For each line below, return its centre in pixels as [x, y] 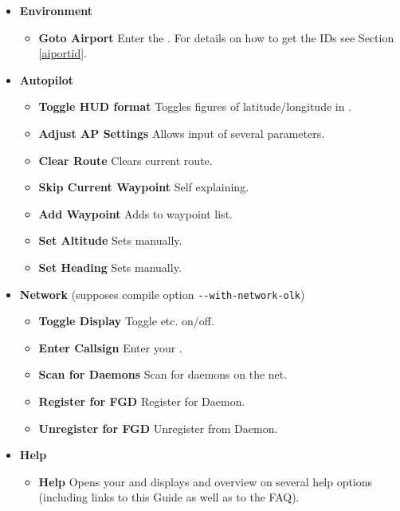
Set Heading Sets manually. [110, 267]
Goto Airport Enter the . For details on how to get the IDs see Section [216, 37]
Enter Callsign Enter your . [110, 347]
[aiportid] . [63, 53]
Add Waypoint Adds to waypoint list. [135, 213]
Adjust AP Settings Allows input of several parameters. [182, 133]
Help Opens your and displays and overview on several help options [206, 481]
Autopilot [46, 79]
